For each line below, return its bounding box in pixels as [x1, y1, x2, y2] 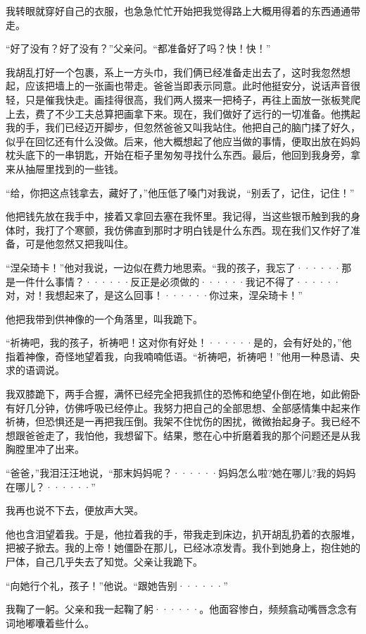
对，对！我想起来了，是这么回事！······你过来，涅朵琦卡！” [6, 288, 303, 303]
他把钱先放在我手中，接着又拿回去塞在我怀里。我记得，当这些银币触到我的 [6, 209, 351, 224]
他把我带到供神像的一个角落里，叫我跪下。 [6, 311, 203, 326]
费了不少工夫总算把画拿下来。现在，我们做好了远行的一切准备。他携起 [34, 106, 360, 121]
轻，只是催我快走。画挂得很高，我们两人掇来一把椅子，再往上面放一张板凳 [6, 92, 351, 106]
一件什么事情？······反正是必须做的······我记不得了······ [15, 274, 341, 288]
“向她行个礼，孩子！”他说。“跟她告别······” [6, 578, 228, 592]
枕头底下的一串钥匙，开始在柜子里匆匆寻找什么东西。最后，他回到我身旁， [6, 147, 351, 162]
